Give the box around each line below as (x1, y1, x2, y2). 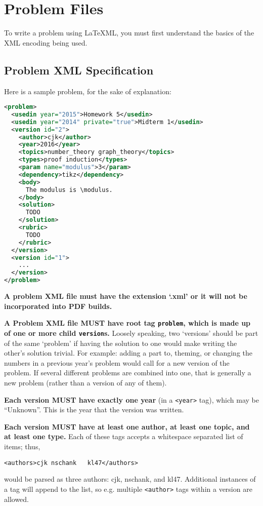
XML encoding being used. (4, 37, 87, 48)
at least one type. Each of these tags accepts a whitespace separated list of (4, 431, 243, 442)
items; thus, (4, 441, 40, 452)
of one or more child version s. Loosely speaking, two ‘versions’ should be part (4, 327, 258, 338)
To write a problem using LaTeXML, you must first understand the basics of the (4, 27, 254, 38)
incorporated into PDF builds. (4, 300, 112, 311)
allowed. (4, 493, 29, 504)
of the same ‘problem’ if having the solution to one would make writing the (4, 337, 237, 348)
